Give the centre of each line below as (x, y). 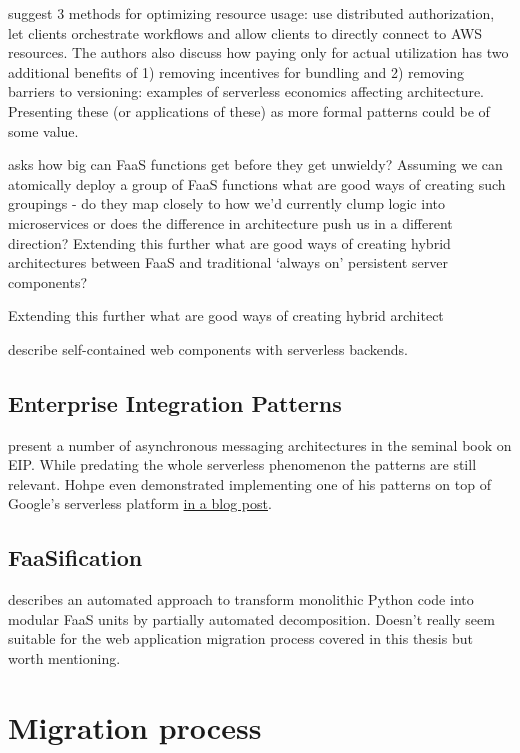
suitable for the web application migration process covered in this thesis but (240, 638)
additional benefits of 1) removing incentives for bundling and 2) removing (236, 71)
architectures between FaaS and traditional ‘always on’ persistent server (228, 262)
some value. (43, 130)
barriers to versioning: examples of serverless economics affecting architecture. (246, 91)
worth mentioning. (64, 658)
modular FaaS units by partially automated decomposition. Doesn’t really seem (251, 618)
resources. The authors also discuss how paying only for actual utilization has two (258, 52)
